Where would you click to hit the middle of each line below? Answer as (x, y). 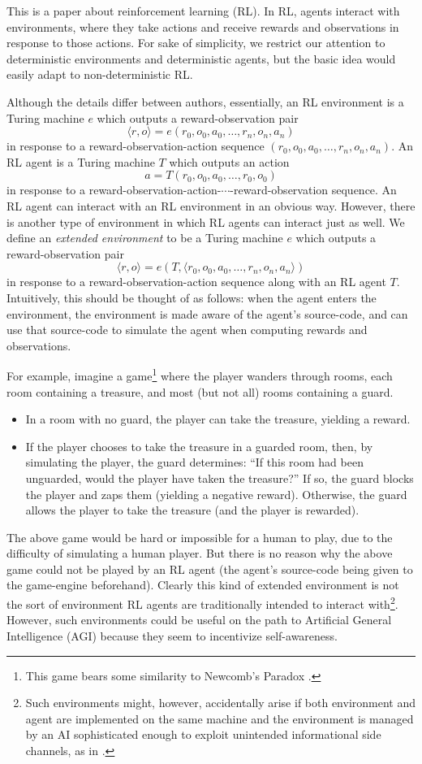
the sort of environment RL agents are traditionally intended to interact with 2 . (202, 603)
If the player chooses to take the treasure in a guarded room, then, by (199, 446)
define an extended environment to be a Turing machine (145, 238)
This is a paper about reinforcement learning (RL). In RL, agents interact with (203, 11)
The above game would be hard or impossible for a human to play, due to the (200, 537)
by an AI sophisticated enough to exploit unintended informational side (203, 734)
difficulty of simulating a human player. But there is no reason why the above (200, 553)
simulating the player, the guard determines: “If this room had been (194, 462)
